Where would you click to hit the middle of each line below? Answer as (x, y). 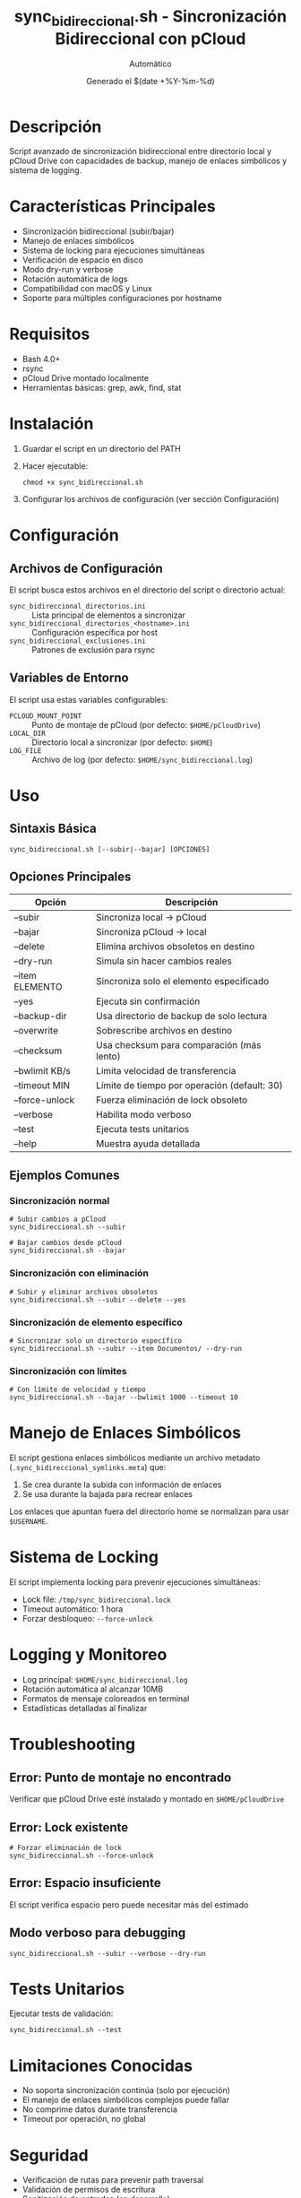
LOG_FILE (26, 750)
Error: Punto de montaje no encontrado (120, 1777)
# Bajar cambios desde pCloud (66, 1243)
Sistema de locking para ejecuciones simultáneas (113, 251)
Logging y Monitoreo (88, 1655)
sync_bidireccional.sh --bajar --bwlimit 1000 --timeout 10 (124, 1398)
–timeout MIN (42, 1085)
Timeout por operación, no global (84, 2119)
